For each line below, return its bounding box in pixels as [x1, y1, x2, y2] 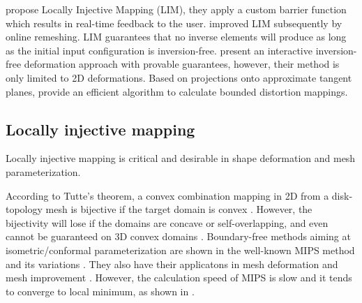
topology [6, 202, 43, 216]
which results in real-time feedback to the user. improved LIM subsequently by [6, 15, 342, 30]
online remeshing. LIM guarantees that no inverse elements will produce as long [6, 29, 347, 44]
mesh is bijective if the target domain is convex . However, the [45, 202, 312, 216]
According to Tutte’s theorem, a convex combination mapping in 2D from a [6, 188, 329, 202]
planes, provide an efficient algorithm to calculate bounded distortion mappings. [6, 84, 348, 98]
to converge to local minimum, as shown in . [6, 283, 195, 298]
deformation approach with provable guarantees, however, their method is [24, 57, 340, 71]
